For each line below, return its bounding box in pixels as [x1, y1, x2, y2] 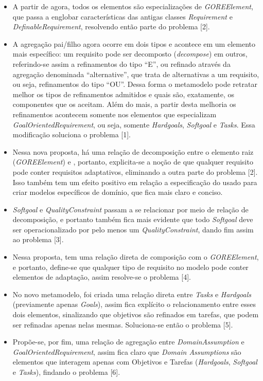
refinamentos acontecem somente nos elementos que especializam [12, 108, 217, 119]
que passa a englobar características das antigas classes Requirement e [12, 11, 233, 22]
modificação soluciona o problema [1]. [12, 129, 131, 140]
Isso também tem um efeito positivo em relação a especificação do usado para [12, 176, 257, 187]
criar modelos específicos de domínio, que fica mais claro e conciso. [12, 187, 223, 197]
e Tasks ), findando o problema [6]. [12, 367, 120, 377]
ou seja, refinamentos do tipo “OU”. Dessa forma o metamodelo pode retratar [12, 79, 257, 89]
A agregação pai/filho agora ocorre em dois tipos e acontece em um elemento [12, 38, 255, 49]
